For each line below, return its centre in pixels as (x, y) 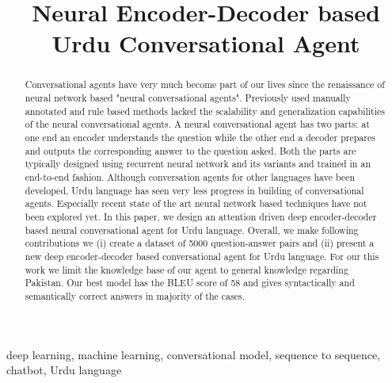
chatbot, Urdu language (64, 370)
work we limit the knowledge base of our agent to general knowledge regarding (186, 269)
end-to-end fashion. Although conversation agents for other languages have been (190, 176)
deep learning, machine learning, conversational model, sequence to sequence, (194, 354)
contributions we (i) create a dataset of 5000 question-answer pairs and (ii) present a (200, 243)
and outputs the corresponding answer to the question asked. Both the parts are (190, 150)
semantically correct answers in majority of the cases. (135, 295)
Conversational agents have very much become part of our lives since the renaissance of (205, 84)
